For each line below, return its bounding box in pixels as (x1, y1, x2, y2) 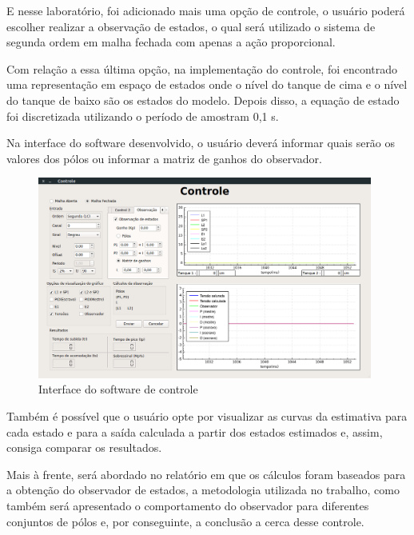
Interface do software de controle (38, 381, 198, 397)
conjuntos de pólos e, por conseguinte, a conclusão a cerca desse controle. (6, 513, 364, 529)
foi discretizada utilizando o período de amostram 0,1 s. (6, 107, 279, 124)
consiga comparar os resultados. (6, 439, 162, 456)
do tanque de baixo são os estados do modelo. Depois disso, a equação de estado (6, 91, 400, 108)
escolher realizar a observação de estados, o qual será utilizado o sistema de (6, 18, 376, 34)
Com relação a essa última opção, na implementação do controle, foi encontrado (6, 60, 398, 77)
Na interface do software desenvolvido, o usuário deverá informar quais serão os (6, 134, 396, 151)
